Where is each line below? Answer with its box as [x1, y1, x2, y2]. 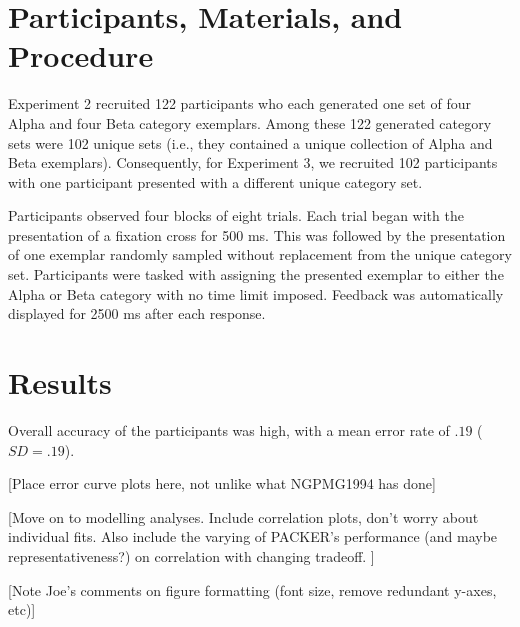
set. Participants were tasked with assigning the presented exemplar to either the [8, 264, 504, 285]
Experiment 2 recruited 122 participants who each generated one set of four [8, 93, 471, 114]
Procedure [8, 35, 154, 76]
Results [8, 362, 112, 403]
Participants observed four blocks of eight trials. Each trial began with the [8, 205, 464, 226]
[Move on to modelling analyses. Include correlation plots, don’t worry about [8, 506, 479, 527]
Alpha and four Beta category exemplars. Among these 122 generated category [8, 112, 492, 133]
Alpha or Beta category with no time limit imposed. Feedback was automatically [8, 283, 504, 304]
